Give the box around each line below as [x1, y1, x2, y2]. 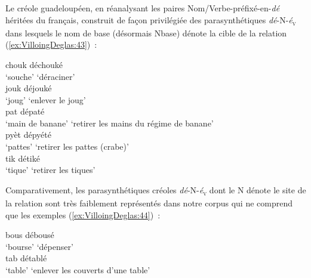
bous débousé [5, 228, 54, 241]
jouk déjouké [5, 82, 52, 94]
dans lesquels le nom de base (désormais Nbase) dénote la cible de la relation [5, 26, 287, 39]
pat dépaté [5, 105, 45, 118]
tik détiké [5, 152, 40, 164]
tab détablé [5, 252, 47, 264]
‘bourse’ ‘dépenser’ [5, 240, 73, 252]
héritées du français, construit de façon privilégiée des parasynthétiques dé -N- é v [5, 13, 296, 27]
